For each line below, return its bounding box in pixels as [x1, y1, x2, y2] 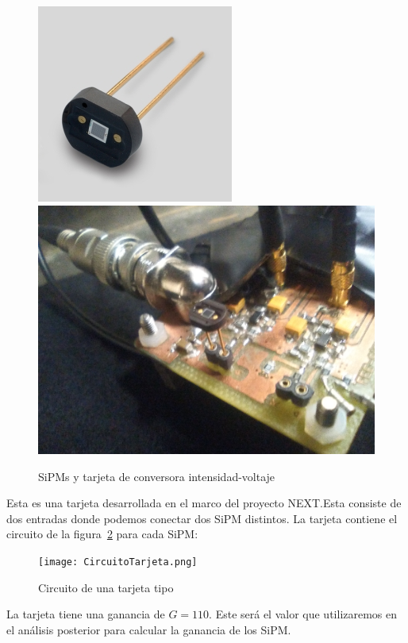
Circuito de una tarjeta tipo [38, 579, 174, 595]
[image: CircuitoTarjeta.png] [38, 556, 198, 568]
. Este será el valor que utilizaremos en [209, 606, 398, 622]
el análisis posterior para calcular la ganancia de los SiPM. [6, 621, 291, 637]
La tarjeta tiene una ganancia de [6, 606, 165, 622]
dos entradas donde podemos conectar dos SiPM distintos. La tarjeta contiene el [6, 510, 398, 526]
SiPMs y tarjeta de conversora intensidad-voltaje [38, 468, 275, 484]
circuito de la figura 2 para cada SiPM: [6, 526, 198, 542]
